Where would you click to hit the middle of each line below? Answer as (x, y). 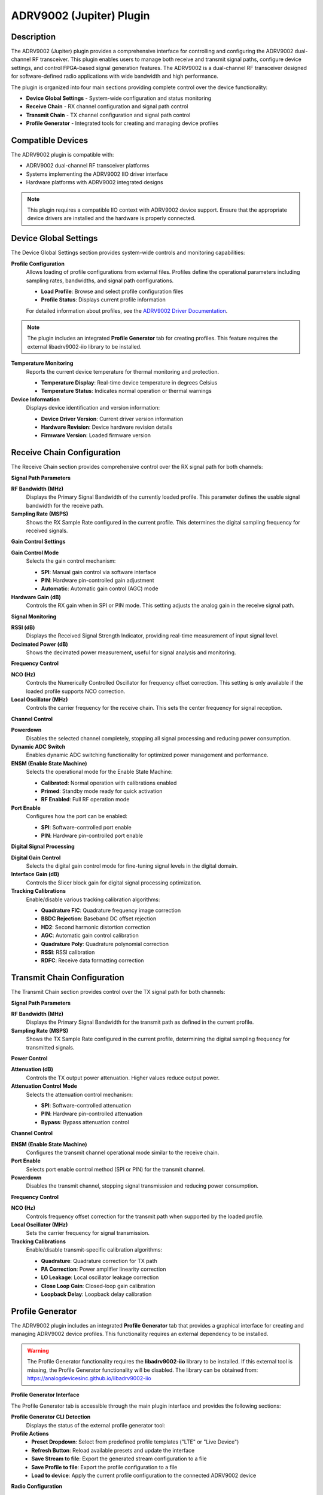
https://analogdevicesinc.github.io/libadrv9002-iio (89, 1378)
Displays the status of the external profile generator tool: (96, 1425)
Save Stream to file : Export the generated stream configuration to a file (119, 1459)
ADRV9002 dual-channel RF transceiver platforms (88, 166)
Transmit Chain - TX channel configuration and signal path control (108, 115)
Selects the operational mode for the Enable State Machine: (99, 772)
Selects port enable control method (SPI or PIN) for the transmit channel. (115, 1169)
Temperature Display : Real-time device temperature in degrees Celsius (129, 383)
